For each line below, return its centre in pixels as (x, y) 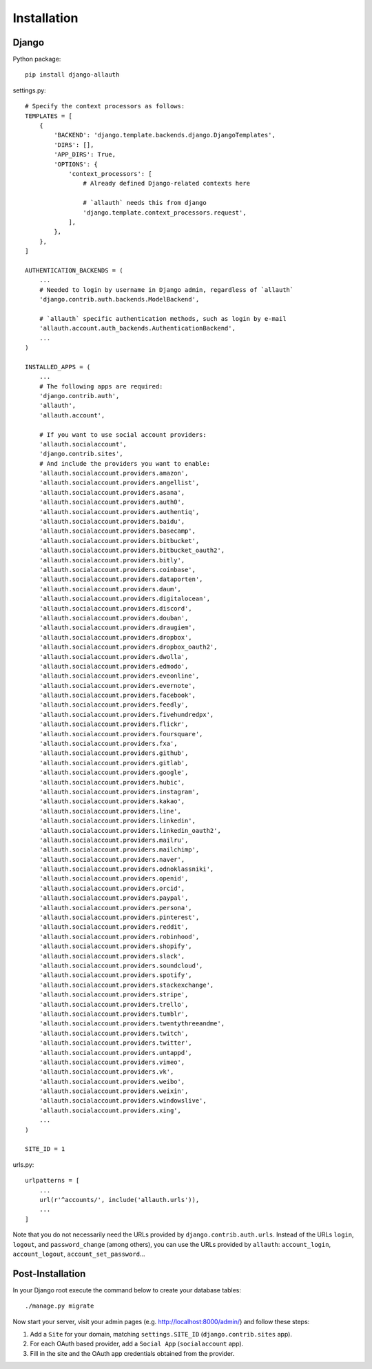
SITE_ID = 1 (45, 1149)
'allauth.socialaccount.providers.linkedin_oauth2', (130, 830)
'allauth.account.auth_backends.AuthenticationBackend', (137, 328)
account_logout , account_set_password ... (79, 1254)
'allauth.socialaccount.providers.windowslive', (123, 1101)
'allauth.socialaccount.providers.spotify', (115, 975)
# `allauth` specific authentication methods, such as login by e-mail (163, 318)
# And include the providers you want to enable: (124, 463)
